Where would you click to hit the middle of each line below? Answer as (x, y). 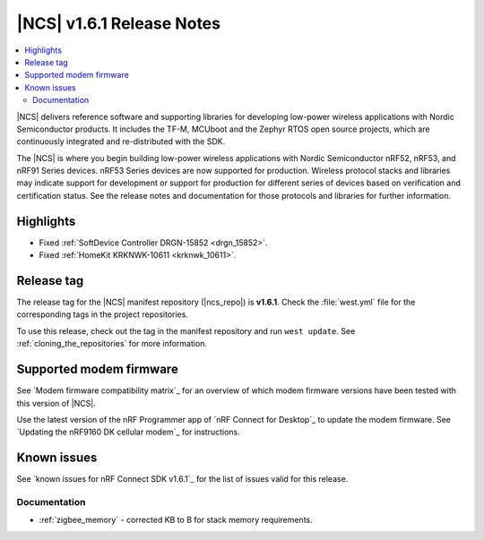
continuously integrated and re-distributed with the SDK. (121, 141)
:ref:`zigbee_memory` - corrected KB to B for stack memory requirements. (176, 520)
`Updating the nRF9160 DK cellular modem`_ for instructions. (129, 432)
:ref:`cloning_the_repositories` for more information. (112, 344)
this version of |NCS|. (56, 403)
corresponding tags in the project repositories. (102, 314)
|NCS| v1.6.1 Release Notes (119, 23)
